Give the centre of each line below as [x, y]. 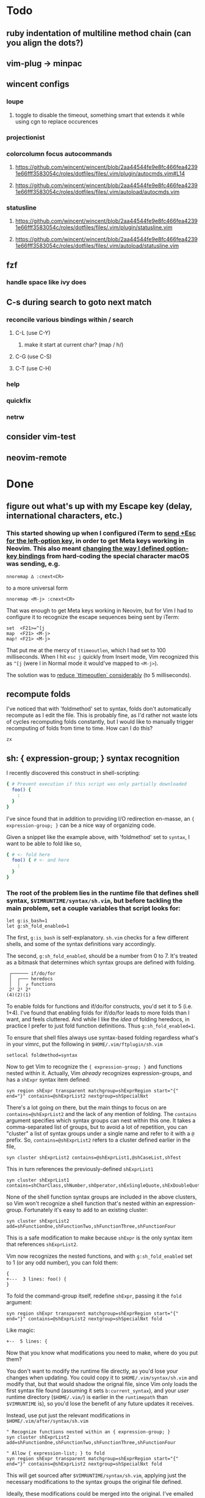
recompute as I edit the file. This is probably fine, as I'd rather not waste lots [102, 715]
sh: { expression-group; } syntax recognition [93, 758]
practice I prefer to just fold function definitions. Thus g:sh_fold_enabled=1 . [101, 1026]
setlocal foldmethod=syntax [42, 1056]
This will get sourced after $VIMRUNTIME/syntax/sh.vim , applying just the [96, 1475]
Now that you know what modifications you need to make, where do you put [102, 1353]
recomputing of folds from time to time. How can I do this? [80, 729]
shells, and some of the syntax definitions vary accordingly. [81, 944]
